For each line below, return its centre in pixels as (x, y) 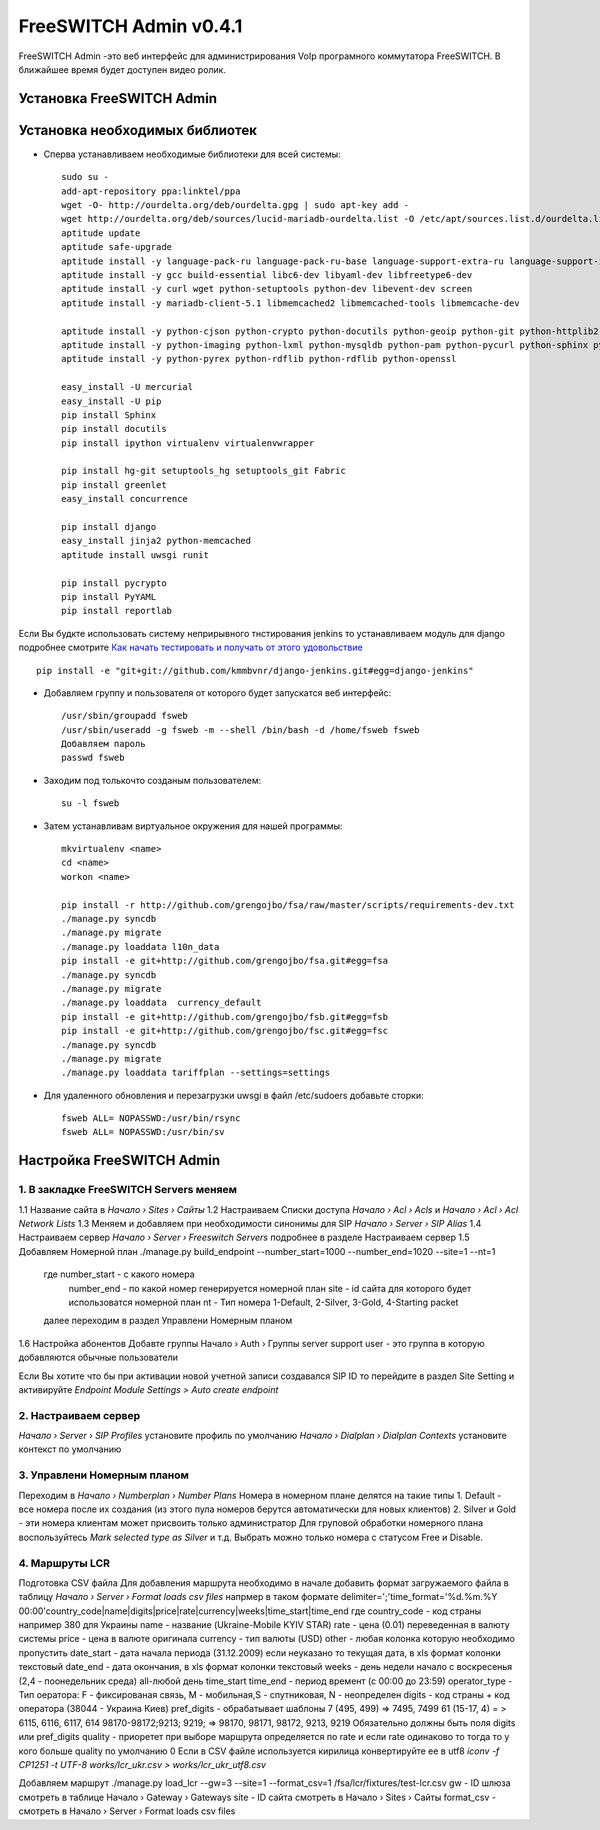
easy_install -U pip (111, 401)
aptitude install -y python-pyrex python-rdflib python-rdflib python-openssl (259, 359)
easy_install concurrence (125, 499)
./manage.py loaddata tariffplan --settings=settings (195, 1073)
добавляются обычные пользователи (98, 1357)
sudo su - (85, 177)
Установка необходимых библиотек (137, 130)
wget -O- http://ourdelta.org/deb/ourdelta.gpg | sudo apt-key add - (235, 205)
